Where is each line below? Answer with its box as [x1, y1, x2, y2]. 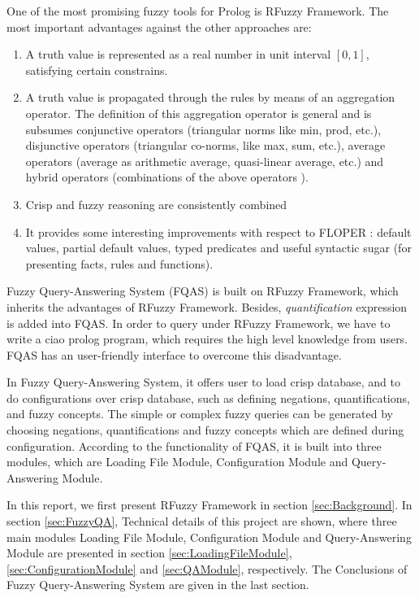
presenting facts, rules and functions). [25, 255, 214, 272]
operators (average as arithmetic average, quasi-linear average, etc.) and [25, 152, 384, 169]
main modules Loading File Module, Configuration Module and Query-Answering [6, 528, 412, 545]
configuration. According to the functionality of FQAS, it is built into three [6, 437, 382, 454]
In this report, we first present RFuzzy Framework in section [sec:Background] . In [6, 496, 413, 513]
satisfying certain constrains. [25, 61, 168, 78]
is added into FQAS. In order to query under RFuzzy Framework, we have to [6, 314, 391, 331]
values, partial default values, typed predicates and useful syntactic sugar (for [25, 239, 412, 256]
